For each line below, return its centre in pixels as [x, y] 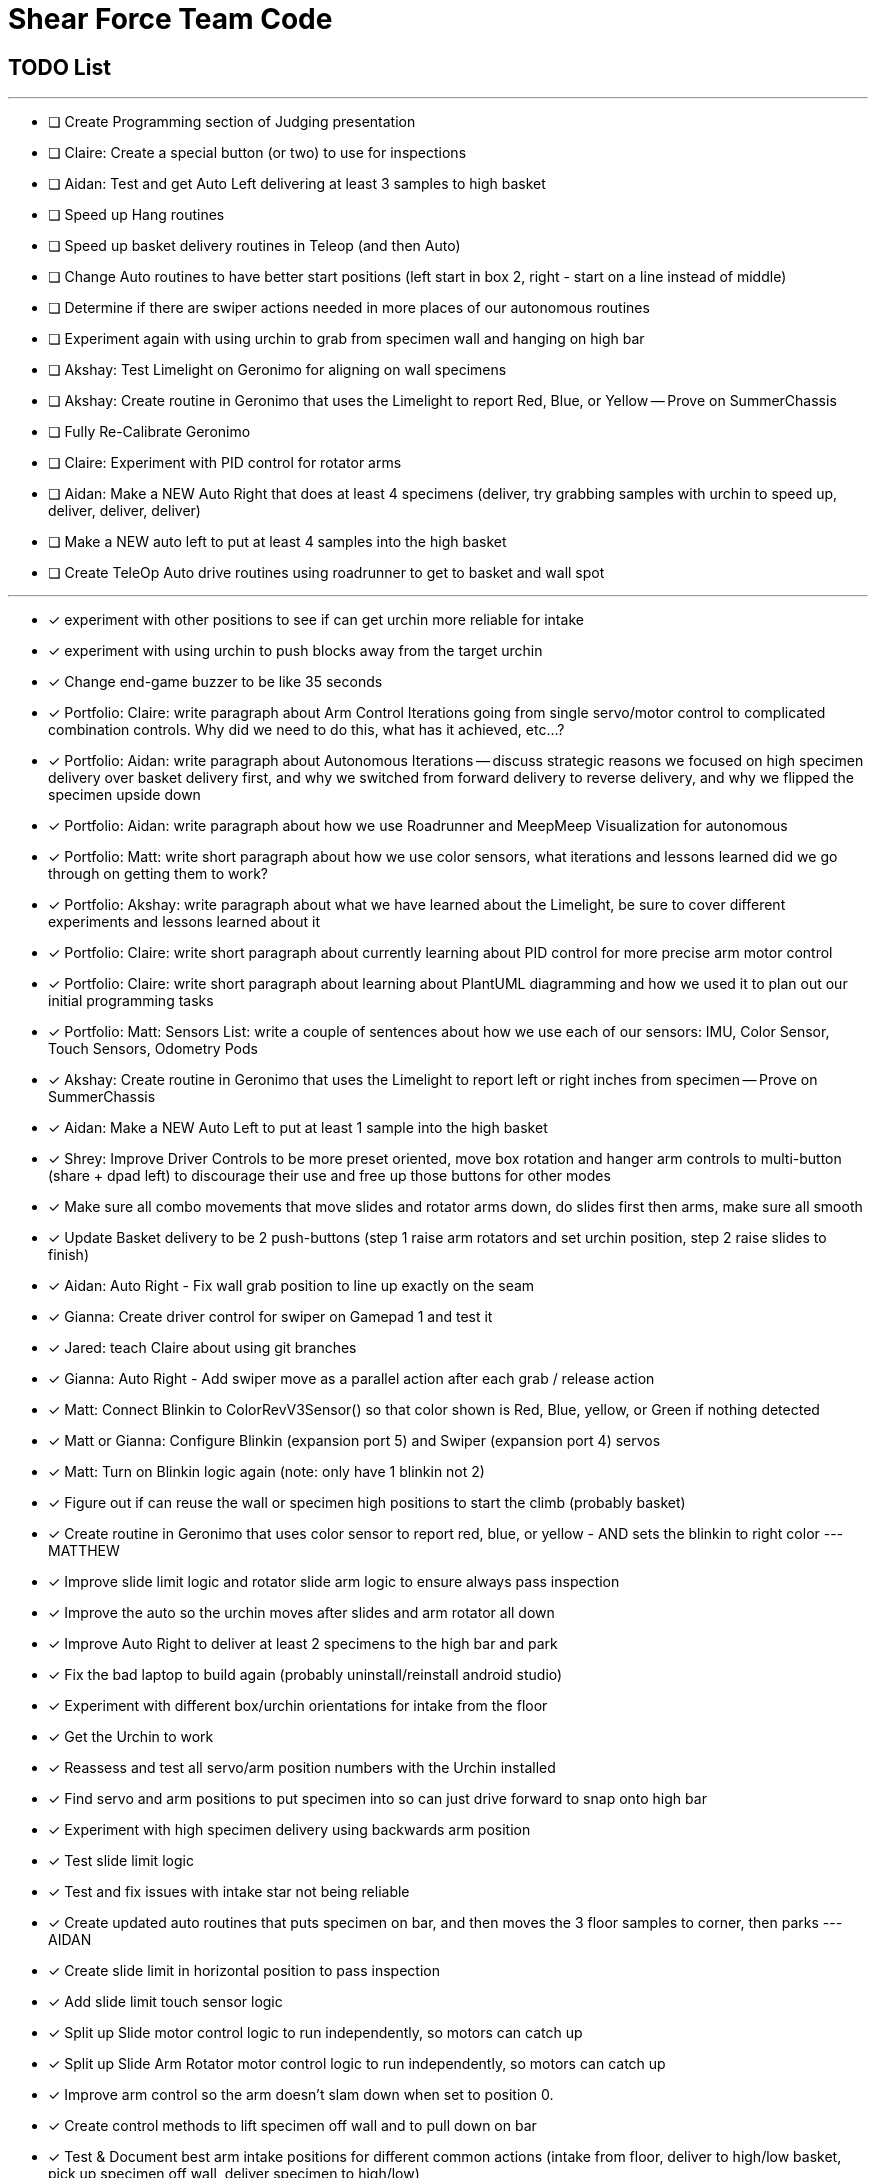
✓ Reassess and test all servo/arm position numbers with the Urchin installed [302, 1768]
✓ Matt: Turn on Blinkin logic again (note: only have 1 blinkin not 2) [266, 1472]
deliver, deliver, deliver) [124, 511]
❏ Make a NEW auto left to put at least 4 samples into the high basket [277, 542]
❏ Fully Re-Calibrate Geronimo [149, 432]
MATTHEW [84, 1551]
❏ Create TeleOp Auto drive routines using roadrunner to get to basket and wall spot [326, 573]
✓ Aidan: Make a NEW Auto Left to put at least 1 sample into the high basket [298, 1128]
